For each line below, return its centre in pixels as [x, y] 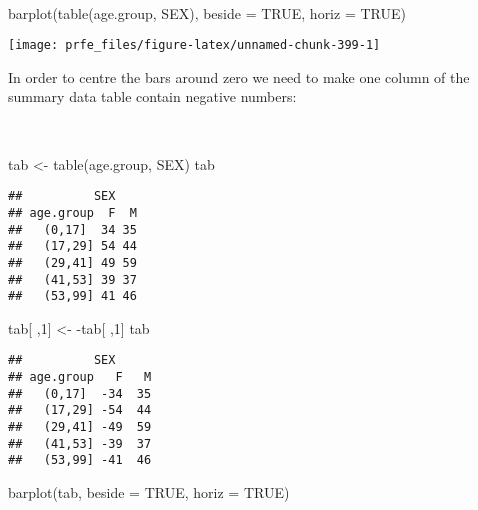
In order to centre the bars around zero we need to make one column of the [239, 76]
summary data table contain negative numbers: [152, 96]
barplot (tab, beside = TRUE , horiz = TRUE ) [149, 492]
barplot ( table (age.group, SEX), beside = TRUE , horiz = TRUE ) [207, 12]
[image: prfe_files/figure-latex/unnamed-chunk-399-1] [194, 45]
